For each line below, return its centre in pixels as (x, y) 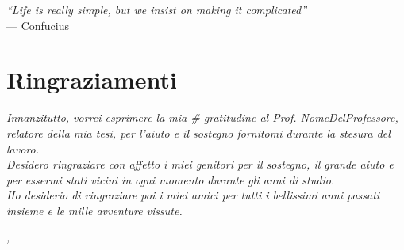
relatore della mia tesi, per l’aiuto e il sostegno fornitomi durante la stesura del (198, 133)
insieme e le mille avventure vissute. (94, 210)
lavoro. (23, 148)
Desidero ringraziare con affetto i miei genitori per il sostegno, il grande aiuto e (200, 164)
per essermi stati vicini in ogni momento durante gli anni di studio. (171, 179)
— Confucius (38, 25)
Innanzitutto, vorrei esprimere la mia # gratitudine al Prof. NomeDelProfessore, (202, 117)
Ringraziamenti (92, 80)
